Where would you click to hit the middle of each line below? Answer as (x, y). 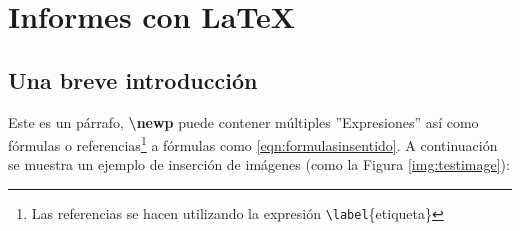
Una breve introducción (133, 79)
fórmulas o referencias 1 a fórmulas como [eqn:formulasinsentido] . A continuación (253, 143)
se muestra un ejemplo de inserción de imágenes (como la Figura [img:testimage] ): (259, 164)
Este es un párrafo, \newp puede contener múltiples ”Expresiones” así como (243, 121)
